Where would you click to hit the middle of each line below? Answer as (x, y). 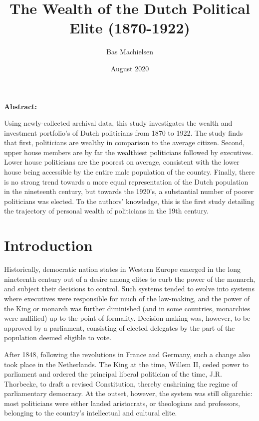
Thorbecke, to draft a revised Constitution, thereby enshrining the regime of (121, 383)
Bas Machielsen (130, 52)
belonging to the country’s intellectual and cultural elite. (91, 413)
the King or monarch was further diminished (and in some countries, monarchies (127, 308)
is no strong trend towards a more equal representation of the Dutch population (126, 181)
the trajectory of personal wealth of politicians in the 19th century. (106, 211)
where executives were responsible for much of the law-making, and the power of (127, 298)
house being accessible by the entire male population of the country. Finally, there (129, 172)
